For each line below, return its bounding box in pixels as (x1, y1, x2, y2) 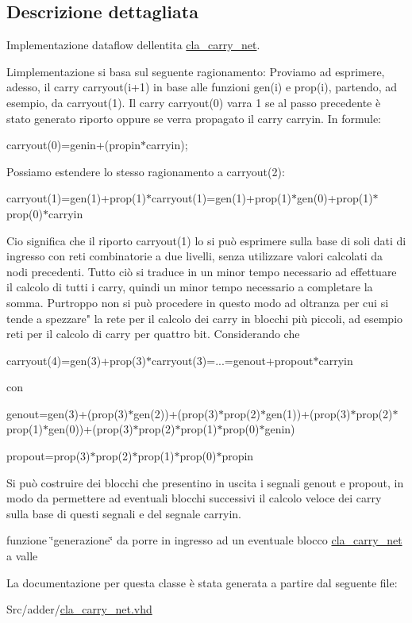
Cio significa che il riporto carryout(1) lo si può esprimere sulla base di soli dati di (6, 232, 406, 248)
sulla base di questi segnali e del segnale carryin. (6, 505, 242, 521)
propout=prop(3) (6, 448, 90, 464)
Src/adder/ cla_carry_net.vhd (6, 601, 152, 617)
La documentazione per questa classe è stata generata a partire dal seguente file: (6, 574, 398, 590)
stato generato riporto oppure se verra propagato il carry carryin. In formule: (6, 110, 381, 126)
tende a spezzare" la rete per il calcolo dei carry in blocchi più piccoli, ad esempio (6, 310, 403, 326)
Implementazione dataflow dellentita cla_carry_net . (6, 37, 260, 53)
